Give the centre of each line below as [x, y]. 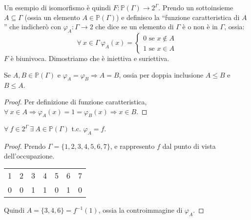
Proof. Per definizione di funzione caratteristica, [75, 101]
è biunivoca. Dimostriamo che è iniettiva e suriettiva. [90, 58]
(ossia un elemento [52, 17]
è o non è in [200, 27]
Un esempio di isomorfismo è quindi [57, 7]
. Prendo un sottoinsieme [196, 7]
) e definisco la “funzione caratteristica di [178, 17]
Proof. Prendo [25, 146]
